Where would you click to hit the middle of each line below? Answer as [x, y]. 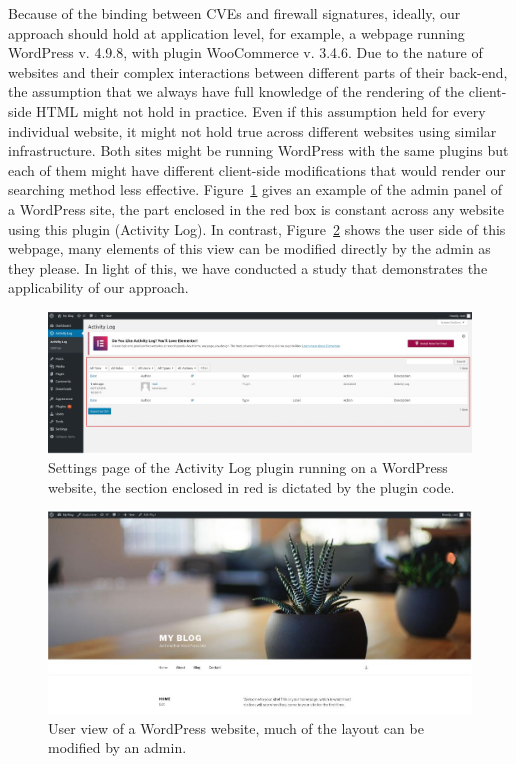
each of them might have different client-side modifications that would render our [257, 169]
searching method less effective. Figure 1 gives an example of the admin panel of [255, 189]
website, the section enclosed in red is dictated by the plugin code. [251, 486]
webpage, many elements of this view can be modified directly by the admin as [249, 248]
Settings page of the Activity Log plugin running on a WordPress [248, 467]
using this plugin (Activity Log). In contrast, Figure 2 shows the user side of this [257, 228]
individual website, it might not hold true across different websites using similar [252, 130]
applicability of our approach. [98, 287]
